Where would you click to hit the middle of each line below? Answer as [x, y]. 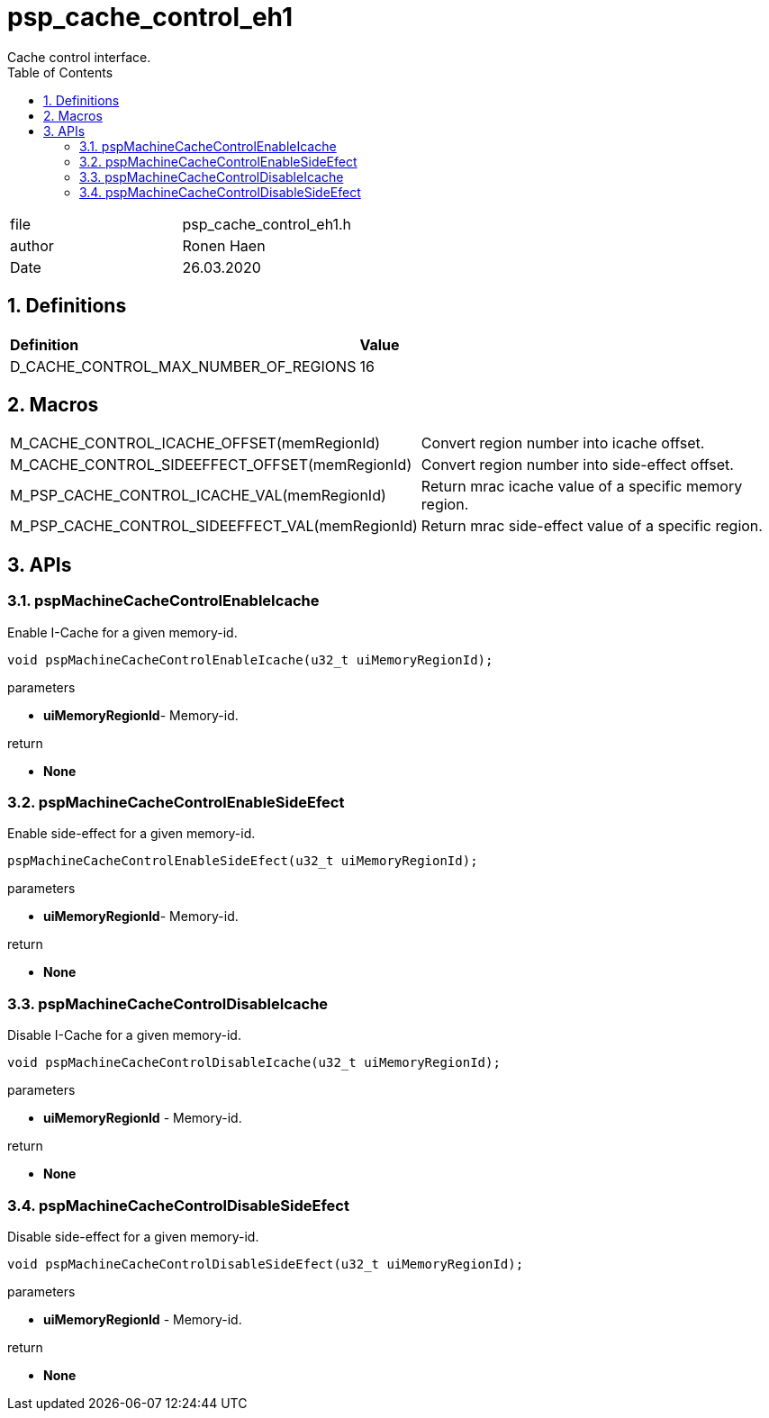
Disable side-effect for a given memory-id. [133, 1236]
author [32, 245]
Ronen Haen [224, 245]
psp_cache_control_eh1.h [267, 224]
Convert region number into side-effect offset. [577, 465]
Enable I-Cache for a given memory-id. [122, 632]
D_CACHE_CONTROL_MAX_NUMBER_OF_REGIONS [183, 366]
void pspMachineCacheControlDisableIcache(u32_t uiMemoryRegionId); [254, 1063]
